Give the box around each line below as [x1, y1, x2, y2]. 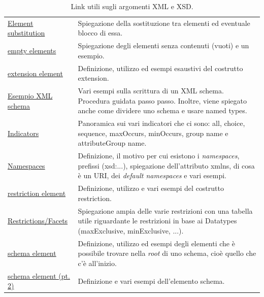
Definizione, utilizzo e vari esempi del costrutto [78, 183, 224, 193]
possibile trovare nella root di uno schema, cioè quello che [78, 248, 256, 258]
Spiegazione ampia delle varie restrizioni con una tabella [78, 205, 253, 216]
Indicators [8, 127, 39, 138]
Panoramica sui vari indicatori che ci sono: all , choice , [78, 118, 245, 128]
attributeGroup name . [78, 138, 147, 148]
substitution [8, 27, 45, 38]
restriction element [8, 188, 66, 199]
